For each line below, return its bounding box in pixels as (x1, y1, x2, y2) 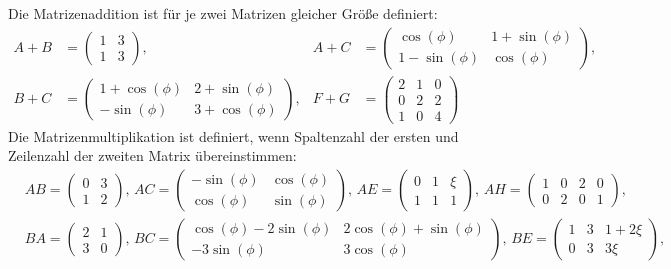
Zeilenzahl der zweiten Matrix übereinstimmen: (8, 145, 297, 166)
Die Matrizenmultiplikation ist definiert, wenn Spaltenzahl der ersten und (8, 125, 459, 146)
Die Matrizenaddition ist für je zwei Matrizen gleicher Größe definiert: (8, 3, 438, 23)
